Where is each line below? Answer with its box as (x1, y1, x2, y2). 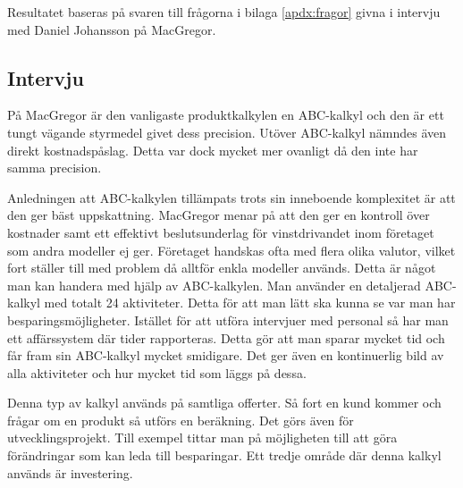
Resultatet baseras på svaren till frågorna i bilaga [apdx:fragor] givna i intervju (7, 3, 441, 21)
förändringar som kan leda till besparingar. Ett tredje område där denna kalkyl (7, 446, 442, 465)
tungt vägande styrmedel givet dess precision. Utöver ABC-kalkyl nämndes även (7, 122, 447, 141)
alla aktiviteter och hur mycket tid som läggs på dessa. (7, 363, 307, 382)
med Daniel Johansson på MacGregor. (7, 20, 216, 38)
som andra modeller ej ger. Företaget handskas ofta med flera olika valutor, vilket (7, 240, 456, 259)
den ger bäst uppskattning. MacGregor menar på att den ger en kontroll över (7, 206, 430, 224)
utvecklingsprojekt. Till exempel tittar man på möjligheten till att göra (7, 428, 398, 447)
